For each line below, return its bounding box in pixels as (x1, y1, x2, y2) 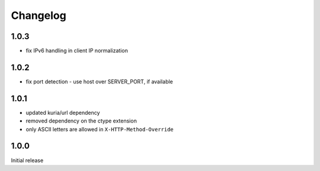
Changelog (11, 9, 66, 22)
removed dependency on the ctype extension (25, 117, 137, 124)
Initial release (11, 157, 44, 164)
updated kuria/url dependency (25, 109, 100, 116)
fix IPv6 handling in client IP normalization (25, 47, 129, 54)
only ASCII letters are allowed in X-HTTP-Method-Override (25, 125, 174, 133)
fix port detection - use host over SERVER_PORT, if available (25, 78, 173, 85)
